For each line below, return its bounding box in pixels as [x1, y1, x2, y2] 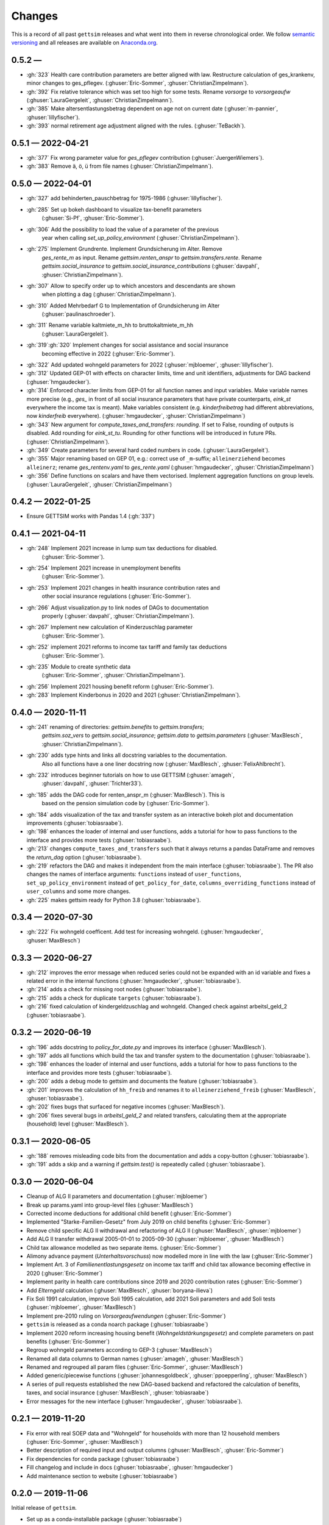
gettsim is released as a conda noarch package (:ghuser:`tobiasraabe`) [26, 1321, 208, 1328]
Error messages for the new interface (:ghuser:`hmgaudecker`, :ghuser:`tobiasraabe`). [26, 1398, 243, 1405]
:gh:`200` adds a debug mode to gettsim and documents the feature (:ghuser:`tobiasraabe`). [26, 1077, 258, 1085]
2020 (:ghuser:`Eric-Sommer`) [26, 1269, 103, 1277]
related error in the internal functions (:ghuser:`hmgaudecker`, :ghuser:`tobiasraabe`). [26, 977, 241, 985]
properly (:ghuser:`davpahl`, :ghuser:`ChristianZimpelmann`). [41, 612, 195, 620]
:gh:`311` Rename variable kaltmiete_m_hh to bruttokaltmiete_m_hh [26, 321, 194, 329]
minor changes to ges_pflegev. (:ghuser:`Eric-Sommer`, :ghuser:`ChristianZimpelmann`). [26, 79, 249, 87]
